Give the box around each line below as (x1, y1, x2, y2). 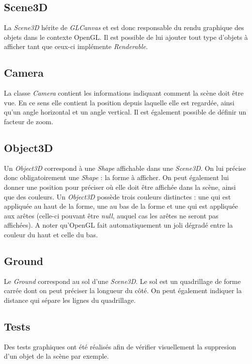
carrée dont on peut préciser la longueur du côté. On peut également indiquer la (4, 285, 242, 296)
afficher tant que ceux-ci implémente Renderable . (4, 41, 148, 51)
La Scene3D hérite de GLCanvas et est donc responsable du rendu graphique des (4, 22, 244, 33)
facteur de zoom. (4, 116, 53, 126)
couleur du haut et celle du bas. (4, 229, 98, 239)
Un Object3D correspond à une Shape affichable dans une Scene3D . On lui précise (4, 163, 246, 173)
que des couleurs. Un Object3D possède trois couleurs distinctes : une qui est (4, 191, 231, 201)
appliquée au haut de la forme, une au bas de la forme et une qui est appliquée (4, 201, 238, 211)
